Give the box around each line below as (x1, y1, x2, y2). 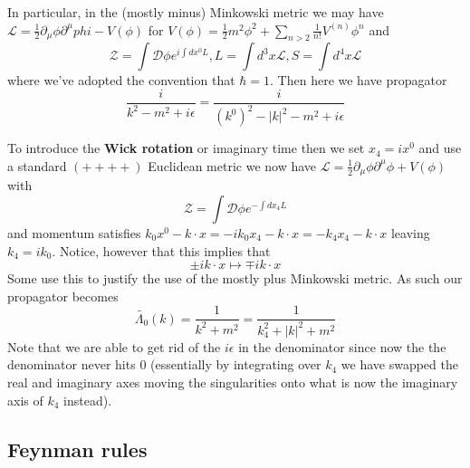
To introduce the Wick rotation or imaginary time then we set (7, 138, 365, 158)
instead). (63, 390, 112, 409)
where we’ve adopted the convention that (7, 71, 235, 90)
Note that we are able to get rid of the (7, 337, 221, 356)
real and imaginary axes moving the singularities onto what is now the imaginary (7, 373, 458, 391)
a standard (7, 156, 67, 175)
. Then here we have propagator (270, 71, 447, 90)
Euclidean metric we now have (148, 156, 317, 175)
